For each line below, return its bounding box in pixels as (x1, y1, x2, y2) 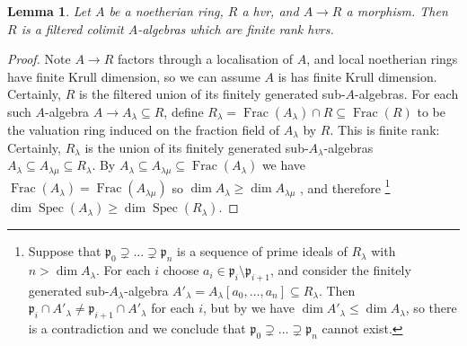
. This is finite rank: (330, 120, 440, 138)
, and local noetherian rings (306, 49, 458, 68)
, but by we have (203, 298, 295, 317)
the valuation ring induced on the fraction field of (7, 120, 280, 138)
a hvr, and (242, 2, 299, 20)
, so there (405, 298, 457, 317)
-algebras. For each (355, 84, 459, 103)
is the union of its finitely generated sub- (84, 138, 309, 156)
